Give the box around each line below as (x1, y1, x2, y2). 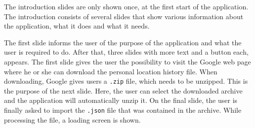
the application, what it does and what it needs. (4, 21, 150, 31)
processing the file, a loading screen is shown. (4, 114, 141, 125)
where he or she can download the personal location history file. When (4, 66, 217, 76)
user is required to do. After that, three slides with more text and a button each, (4, 47, 249, 57)
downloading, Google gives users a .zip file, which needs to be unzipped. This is (4, 76, 248, 86)
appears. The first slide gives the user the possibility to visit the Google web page (4, 56, 251, 66)
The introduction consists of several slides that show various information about (4, 11, 244, 21)
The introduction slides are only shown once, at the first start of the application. (4, 1, 249, 11)
